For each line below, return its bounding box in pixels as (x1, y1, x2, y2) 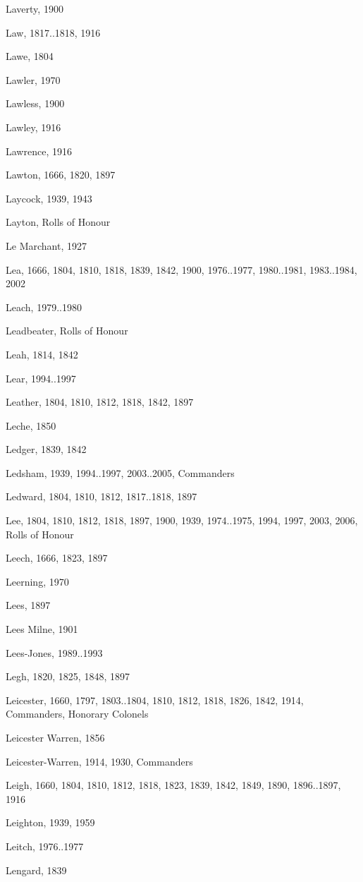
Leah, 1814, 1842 (6, 346, 78, 361)
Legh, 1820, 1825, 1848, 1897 (6, 669, 130, 684)
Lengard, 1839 (6, 862, 67, 877)
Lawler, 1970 (6, 72, 61, 87)
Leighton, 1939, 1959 (6, 815, 95, 830)
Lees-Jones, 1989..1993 (6, 645, 103, 660)
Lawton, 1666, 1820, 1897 (6, 167, 116, 182)
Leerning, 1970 (6, 574, 69, 588)
